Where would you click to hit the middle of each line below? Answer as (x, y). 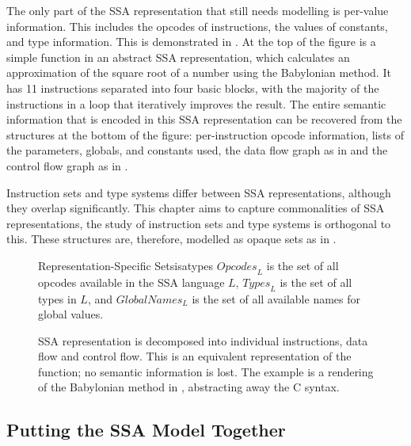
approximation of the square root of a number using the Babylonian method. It (199, 72)
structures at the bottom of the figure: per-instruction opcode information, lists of (205, 134)
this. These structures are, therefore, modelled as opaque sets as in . (171, 239)
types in (57, 298)
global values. (71, 314)
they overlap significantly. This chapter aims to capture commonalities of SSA (196, 208)
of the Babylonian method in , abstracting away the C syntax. (189, 387)
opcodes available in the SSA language (131, 282)
